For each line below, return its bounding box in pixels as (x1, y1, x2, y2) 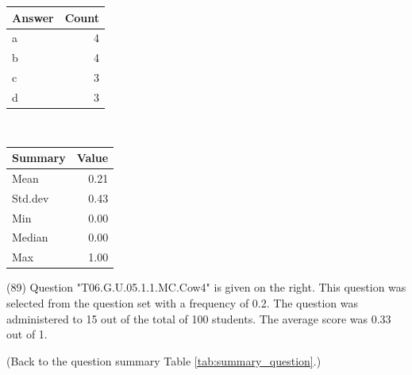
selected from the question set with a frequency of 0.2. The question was (6, 294, 358, 311)
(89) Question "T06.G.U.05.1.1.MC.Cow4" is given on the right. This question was (6, 279, 406, 296)
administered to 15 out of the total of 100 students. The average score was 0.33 (6, 310, 391, 327)
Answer (12, 9, 54, 25)
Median (12, 229, 48, 245)
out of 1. (6, 326, 48, 342)
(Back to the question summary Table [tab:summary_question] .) (6, 352, 322, 369)
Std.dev (12, 189, 49, 206)
